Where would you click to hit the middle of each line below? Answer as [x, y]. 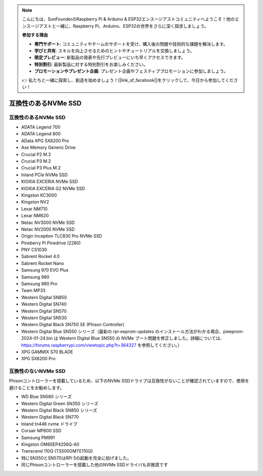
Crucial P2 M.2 [36, 154]
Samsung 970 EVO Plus [45, 270]
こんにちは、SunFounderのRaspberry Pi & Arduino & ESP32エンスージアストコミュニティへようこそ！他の [129, 19]
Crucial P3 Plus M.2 [41, 168]
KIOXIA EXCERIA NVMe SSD [49, 182]
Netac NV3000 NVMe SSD [48, 222]
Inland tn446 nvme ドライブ [49, 424]
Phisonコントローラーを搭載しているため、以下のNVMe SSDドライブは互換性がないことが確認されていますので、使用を [129, 381]
